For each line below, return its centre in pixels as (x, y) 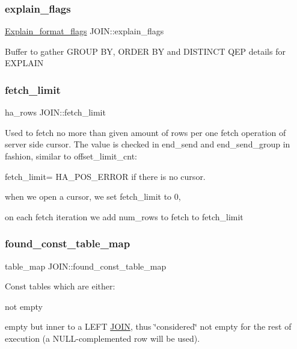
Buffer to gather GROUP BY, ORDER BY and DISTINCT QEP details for (145, 51)
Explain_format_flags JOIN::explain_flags (84, 31)
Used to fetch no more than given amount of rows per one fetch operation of (145, 132)
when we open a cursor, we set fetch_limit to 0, (93, 196)
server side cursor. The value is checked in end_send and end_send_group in (148, 144)
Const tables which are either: (60, 286)
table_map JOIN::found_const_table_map (86, 266)
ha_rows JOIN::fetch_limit (55, 112)
